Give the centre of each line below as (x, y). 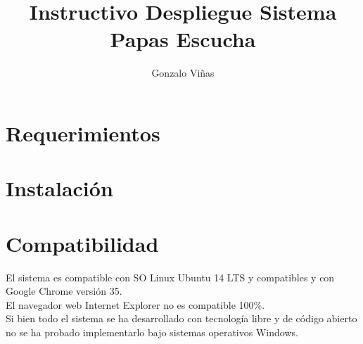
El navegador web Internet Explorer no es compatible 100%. (135, 304)
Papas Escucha (183, 39)
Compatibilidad (82, 243)
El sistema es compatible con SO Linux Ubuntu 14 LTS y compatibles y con (170, 277)
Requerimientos (83, 133)
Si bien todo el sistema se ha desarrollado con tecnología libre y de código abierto (181, 318)
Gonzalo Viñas (183, 73)
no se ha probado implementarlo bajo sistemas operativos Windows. (152, 332)
